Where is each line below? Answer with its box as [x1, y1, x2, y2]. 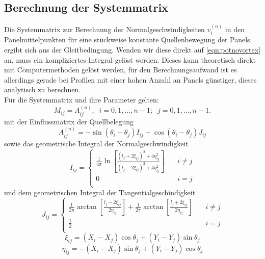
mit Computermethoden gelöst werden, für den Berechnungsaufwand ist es [4, 64, 237, 75]
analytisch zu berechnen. [4, 84, 81, 95]
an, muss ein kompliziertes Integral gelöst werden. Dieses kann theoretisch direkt [4, 54, 256, 65]
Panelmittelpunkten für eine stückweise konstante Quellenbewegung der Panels [4, 34, 250, 45]
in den [225, 24, 245, 35]
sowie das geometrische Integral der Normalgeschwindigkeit [4, 138, 189, 148]
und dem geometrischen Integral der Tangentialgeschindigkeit [4, 187, 196, 197]
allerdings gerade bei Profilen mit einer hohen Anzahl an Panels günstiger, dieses [4, 74, 257, 85]
